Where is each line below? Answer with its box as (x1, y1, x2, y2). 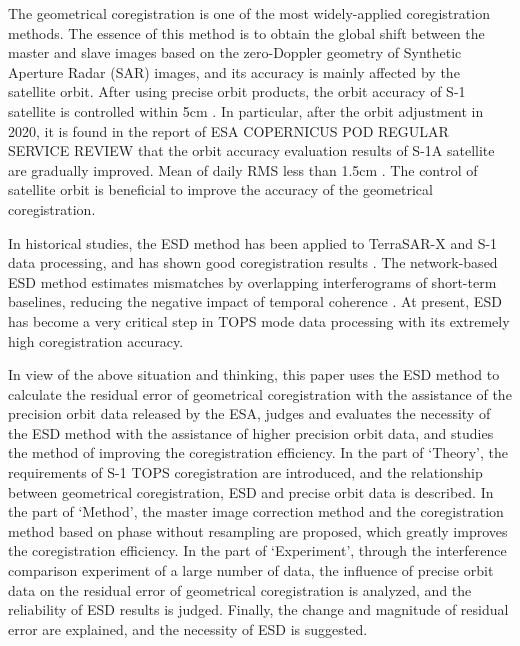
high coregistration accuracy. (8, 330, 184, 351)
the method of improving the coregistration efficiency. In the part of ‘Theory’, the (8, 442, 509, 463)
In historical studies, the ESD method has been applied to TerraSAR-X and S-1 (8, 232, 498, 253)
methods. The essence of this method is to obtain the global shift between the (8, 22, 485, 43)
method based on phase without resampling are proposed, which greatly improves (8, 520, 508, 541)
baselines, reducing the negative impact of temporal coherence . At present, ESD (8, 291, 502, 312)
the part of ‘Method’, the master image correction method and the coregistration (8, 501, 504, 522)
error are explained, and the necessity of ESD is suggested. (8, 618, 368, 639)
